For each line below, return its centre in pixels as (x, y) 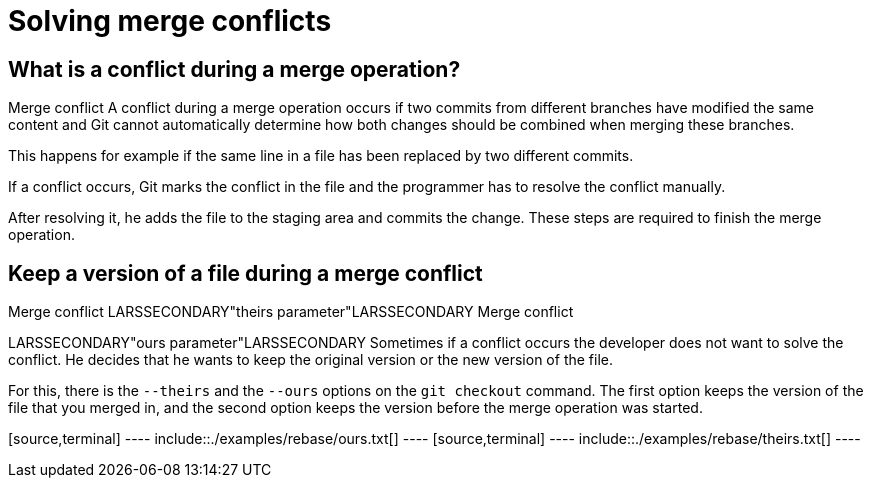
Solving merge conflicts (170, 21)
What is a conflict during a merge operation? (234, 69)
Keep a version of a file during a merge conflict (245, 273)
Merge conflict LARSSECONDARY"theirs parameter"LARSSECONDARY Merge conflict (291, 312)
